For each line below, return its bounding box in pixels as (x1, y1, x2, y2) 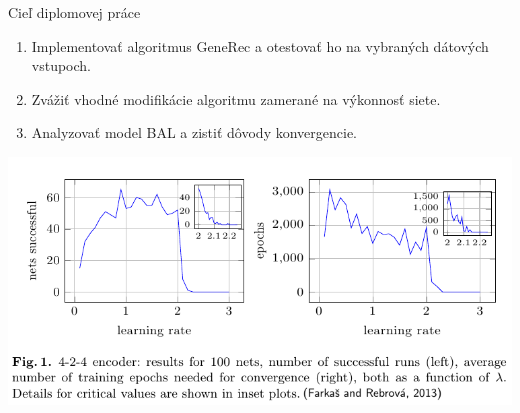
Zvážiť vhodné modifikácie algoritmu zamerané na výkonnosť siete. (31, 88, 441, 109)
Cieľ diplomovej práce (8, 2, 141, 22)
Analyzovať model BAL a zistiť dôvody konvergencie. (31, 122, 358, 143)
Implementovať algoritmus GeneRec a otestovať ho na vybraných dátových (31, 35, 489, 56)
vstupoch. (31, 55, 92, 76)
